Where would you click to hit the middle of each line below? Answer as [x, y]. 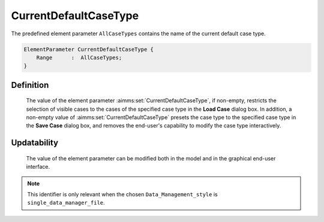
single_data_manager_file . [66, 203]
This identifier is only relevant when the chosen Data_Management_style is [123, 194]
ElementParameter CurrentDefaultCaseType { [89, 49]
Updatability [35, 143]
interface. [38, 167]
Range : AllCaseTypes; [79, 57]
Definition [30, 85]
